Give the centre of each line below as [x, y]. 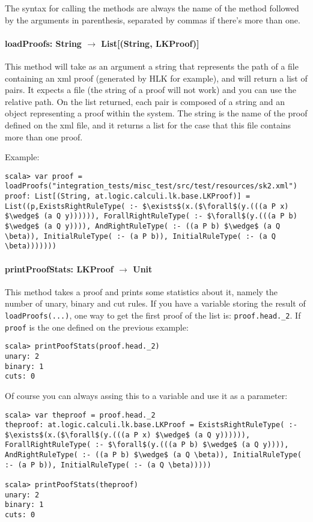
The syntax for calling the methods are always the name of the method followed [152, 8]
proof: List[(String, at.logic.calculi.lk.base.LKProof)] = [128, 196]
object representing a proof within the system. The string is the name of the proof [156, 113]
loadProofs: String [43, 43]
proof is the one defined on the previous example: [97, 327]
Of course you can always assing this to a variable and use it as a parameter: [146, 395]
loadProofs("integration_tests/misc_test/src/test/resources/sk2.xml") [151, 186]
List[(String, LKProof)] [150, 43]
